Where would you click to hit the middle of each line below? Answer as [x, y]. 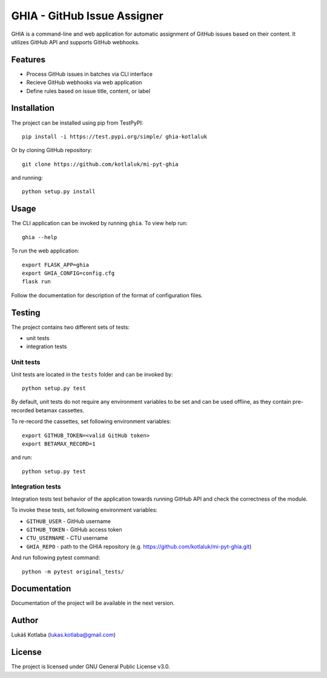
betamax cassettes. [60, 410]
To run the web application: [45, 251]
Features [28, 60]
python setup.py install [59, 192]
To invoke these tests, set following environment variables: [84, 510]
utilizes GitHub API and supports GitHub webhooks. [75, 42]
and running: [27, 178]
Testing [26, 313]
